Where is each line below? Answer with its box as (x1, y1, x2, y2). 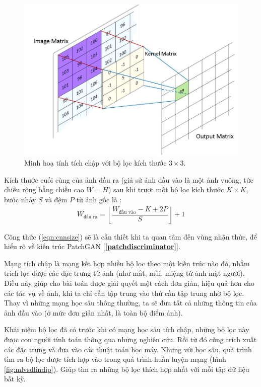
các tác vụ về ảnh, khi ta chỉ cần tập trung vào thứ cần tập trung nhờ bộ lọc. (4, 287, 244, 298)
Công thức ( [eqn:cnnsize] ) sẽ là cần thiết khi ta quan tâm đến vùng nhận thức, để (4, 231, 257, 242)
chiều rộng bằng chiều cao (4, 184, 84, 195)
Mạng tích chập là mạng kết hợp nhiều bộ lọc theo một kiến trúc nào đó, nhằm (4, 258, 250, 268)
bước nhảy (4, 194, 36, 204)
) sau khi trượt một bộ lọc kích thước (108, 184, 224, 195)
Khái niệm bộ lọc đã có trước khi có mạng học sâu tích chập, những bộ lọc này (4, 324, 249, 335)
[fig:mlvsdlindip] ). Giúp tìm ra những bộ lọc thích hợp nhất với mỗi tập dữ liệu (4, 363, 249, 374)
